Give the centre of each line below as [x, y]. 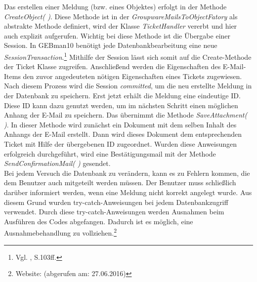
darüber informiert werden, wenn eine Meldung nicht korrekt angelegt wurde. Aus [128, 192]
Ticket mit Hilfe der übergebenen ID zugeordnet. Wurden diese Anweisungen [121, 143]
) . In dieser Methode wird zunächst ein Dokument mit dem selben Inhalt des [120, 124]
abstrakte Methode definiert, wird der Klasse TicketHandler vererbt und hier [121, 26]
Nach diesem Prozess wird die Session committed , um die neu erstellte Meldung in [128, 86]
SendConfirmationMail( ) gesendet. [57, 163]
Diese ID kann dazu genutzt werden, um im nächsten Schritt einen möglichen [121, 105]
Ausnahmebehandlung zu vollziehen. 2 [61, 232]
